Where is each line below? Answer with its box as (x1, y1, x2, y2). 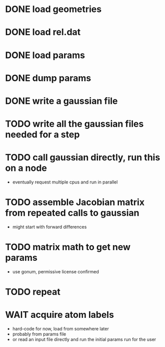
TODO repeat (5, 286, 61, 298)
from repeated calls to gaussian (5, 207, 139, 219)
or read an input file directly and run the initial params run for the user (12, 336, 156, 342)
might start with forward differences (12, 224, 87, 230)
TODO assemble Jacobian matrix (5, 197, 145, 208)
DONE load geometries (5, 4, 101, 15)
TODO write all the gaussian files (5, 118, 144, 130)
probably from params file (12, 331, 66, 337)
